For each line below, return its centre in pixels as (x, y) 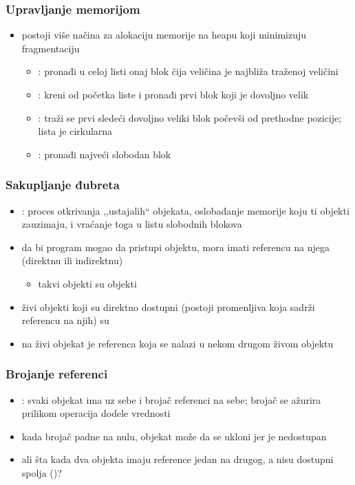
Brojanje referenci (57, 374)
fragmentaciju (51, 48)
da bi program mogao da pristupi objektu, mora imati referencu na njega (175, 247)
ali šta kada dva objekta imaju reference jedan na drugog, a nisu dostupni (177, 459)
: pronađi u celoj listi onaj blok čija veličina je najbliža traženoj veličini (188, 71)
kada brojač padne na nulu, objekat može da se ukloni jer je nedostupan (174, 436)
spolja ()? (42, 472)
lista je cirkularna (75, 131)
